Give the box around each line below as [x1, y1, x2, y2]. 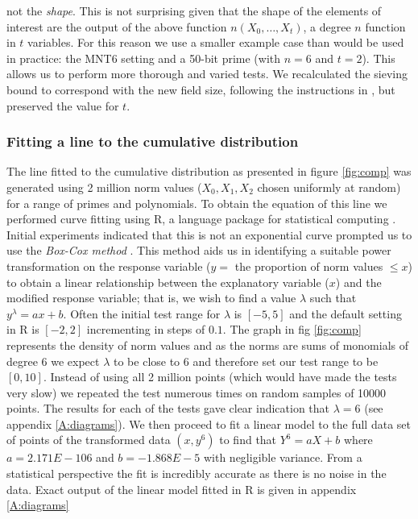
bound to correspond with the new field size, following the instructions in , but [6, 81, 395, 98]
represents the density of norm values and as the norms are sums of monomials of [6, 336, 408, 353]
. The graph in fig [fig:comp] [222, 321, 362, 338]
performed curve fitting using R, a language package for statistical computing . [6, 210, 396, 227]
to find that [219, 431, 277, 448]
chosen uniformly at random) [257, 178, 401, 195]
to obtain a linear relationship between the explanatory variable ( [6, 273, 329, 290]
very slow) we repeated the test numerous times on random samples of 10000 [6, 384, 387, 401]
